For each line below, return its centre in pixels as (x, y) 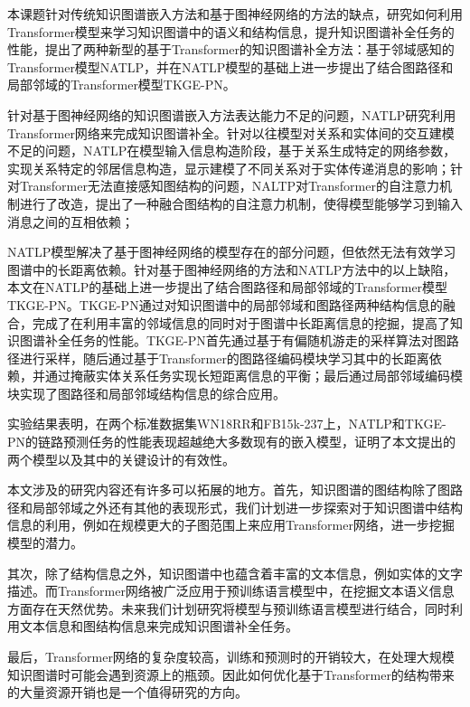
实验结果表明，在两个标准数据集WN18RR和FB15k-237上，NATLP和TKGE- (227, 424)
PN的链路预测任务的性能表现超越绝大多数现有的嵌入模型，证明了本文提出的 (232, 442)
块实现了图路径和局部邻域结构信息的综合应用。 (146, 393)
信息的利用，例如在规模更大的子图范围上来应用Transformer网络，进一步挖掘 (231, 525)
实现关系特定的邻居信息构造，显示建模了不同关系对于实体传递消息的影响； (229, 168)
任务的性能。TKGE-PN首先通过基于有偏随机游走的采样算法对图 (258, 340)
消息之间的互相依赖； (70, 221)
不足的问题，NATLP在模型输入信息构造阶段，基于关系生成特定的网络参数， (232, 151)
